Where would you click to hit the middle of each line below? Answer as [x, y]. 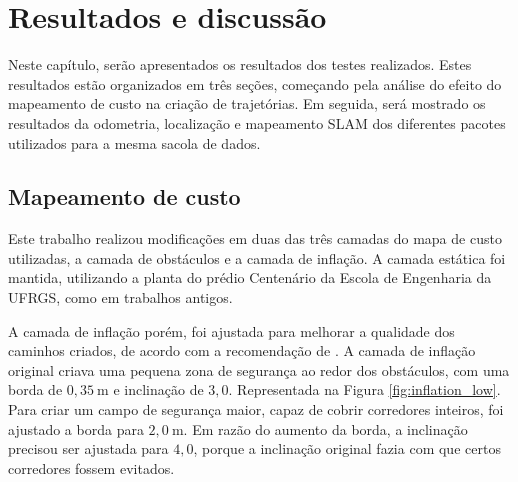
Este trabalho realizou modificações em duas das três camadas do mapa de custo [255, 238]
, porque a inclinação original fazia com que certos [347, 448]
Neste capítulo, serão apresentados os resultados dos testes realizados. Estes [240, 64]
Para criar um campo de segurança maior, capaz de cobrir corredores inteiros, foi [256, 409]
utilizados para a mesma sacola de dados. [134, 142]
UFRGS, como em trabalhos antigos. [120, 297]
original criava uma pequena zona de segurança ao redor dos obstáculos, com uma [259, 369]
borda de [35, 389]
